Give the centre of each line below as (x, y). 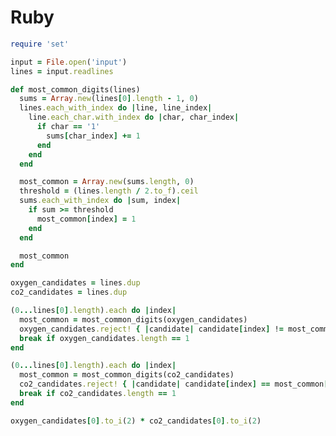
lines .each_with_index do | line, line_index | (116, 108)
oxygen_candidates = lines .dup (75, 283)
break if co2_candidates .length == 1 (98, 394)
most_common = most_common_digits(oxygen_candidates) (133, 319)
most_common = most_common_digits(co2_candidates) (127, 375)
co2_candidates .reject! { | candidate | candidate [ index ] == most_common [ (174, 384)
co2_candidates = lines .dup (69, 292)
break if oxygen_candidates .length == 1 (104, 338)
